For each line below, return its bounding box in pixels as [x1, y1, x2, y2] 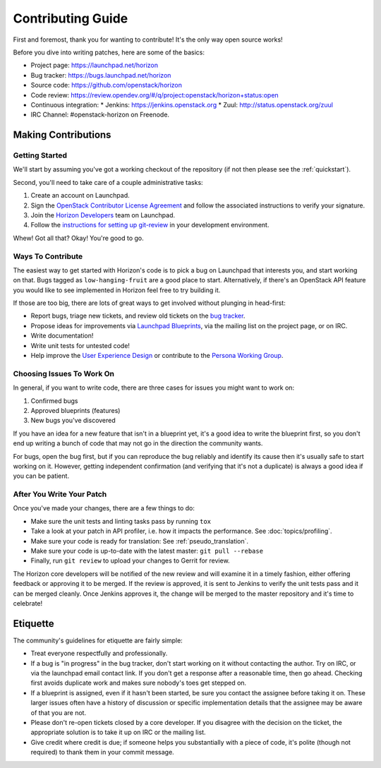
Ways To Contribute [13, 251, 83, 261]
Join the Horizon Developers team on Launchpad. [30, 211, 176, 219]
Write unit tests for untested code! [30, 341, 131, 349]
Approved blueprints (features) [30, 406, 121, 414]
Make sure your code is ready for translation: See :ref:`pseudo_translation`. [30, 536, 249, 545]
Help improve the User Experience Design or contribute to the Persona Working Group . [30, 352, 284, 360]
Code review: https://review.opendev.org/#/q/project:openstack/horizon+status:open [30, 90, 279, 99]
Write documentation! [30, 332, 94, 340]
